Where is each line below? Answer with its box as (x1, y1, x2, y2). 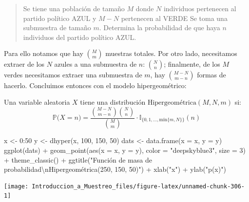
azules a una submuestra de (54, 59, 137, 69)
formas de (197, 70, 226, 80)
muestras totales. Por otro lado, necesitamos (105, 48, 237, 58)
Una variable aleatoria (4, 96, 70, 107)
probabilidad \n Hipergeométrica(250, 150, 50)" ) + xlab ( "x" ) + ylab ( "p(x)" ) (4, 164, 226, 174)
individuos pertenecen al (163, 3, 236, 13)
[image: (4, 183, 29, 190)
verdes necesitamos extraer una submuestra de (4, 70, 142, 80)
